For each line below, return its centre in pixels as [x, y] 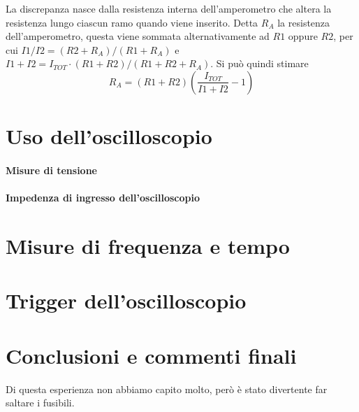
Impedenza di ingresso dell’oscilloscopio [103, 198]
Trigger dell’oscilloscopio [126, 300]
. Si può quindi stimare [259, 63]
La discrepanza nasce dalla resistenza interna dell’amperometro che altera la [169, 8]
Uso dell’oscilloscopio [109, 136]
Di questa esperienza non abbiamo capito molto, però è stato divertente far [167, 389]
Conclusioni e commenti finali [151, 355]
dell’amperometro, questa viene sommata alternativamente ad [138, 36]
